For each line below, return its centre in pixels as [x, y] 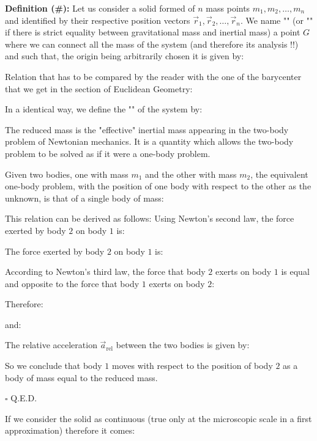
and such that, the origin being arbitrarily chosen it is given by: [125, 56]
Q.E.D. [24, 398]
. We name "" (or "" [277, 20]
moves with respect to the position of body [192, 366]
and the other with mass [191, 174]
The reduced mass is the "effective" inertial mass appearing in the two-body [147, 129]
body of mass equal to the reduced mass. [81, 377]
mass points [228, 8]
